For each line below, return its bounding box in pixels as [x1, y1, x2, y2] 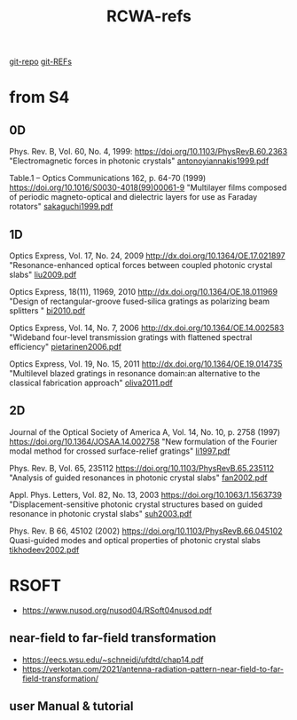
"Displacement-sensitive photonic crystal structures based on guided [9, 499, 263, 510]
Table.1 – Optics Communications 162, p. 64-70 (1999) [9, 173, 207, 184]
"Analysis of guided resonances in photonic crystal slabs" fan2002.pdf [9, 472, 268, 483]
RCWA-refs [106, 6, 192, 27]
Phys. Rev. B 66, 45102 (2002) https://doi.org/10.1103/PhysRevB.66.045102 [9, 526, 283, 536]
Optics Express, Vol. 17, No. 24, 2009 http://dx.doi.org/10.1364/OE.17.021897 [9, 250, 285, 261]
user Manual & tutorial [9, 699, 135, 714]
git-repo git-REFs [9, 56, 73, 67]
